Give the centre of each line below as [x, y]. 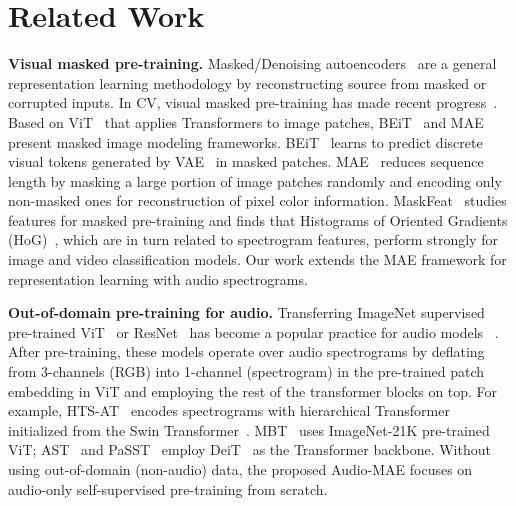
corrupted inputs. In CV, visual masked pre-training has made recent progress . [253, 102]
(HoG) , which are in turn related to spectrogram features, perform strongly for [253, 239]
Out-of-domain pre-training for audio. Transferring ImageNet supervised [246, 312]
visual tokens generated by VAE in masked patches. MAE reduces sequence [246, 161]
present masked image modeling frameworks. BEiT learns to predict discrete [245, 141]
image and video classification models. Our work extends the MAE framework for [257, 259]
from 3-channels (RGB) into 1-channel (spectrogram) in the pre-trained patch [246, 371]
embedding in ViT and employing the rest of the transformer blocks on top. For [253, 390]
